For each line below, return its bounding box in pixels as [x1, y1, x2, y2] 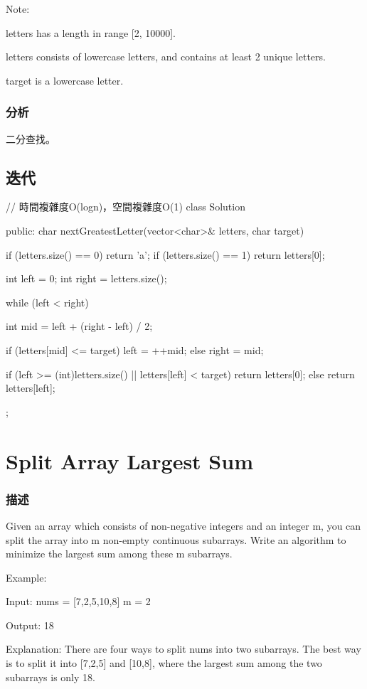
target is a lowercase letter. [6, 73, 124, 87]
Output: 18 [6, 617, 54, 632]
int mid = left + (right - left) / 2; [6, 319, 153, 333]
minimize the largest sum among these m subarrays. [6, 546, 233, 561]
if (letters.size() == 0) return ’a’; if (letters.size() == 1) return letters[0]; [6, 247, 325, 262]
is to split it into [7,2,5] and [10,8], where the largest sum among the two [6, 656, 322, 671]
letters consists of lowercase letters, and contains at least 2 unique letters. [6, 49, 326, 64]
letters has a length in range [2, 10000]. [6, 25, 176, 40]
